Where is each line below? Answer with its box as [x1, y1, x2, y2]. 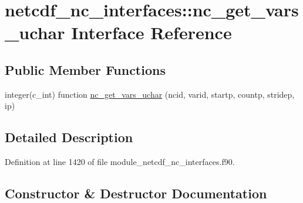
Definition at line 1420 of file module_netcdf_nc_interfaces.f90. [5, 156, 235, 168]
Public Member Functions [5, 60, 166, 78]
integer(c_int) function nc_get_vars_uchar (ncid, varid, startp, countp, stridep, [5, 88, 295, 100]
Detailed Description [5, 128, 133, 146]
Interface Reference [71, 20, 232, 44]
